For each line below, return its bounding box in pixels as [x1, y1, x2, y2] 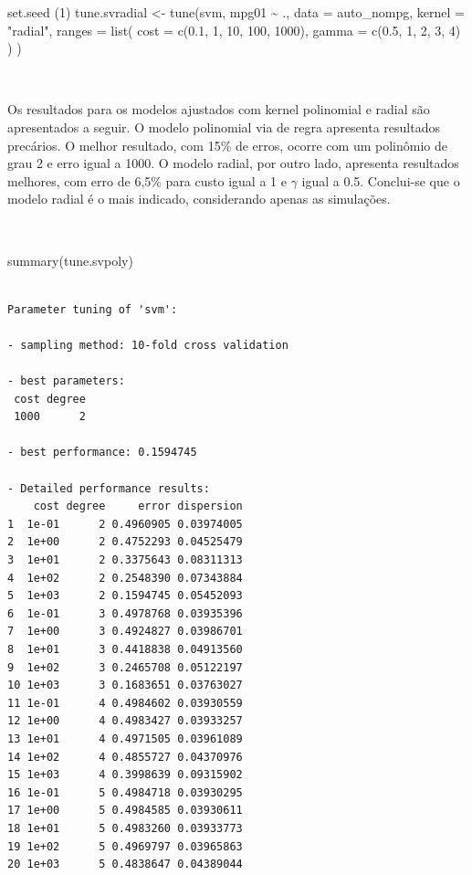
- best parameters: [7, 374, 125, 388]
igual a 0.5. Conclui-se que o [301, 171, 460, 190]
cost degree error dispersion [33, 500, 243, 513]
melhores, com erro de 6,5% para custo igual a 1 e [7, 171, 287, 190]
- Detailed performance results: [7, 481, 210, 495]
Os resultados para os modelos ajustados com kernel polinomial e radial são [7, 100, 430, 119]
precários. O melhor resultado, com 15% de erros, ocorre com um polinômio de [7, 135, 447, 154]
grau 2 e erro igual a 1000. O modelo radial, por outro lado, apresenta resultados [7, 153, 459, 173]
